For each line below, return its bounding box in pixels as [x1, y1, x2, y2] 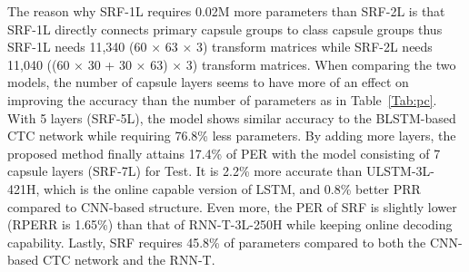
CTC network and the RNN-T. [42, 250, 215, 269]
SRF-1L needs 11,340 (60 [7, 37, 147, 56]
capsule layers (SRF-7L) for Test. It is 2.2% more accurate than [7, 161, 363, 180]
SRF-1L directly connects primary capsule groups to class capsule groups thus [7, 19, 443, 38]
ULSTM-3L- [365, 161, 434, 180]
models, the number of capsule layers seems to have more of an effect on [7, 73, 409, 92]
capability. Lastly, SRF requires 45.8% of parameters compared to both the [7, 232, 426, 251]
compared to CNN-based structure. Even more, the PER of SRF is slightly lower [7, 197, 457, 216]
